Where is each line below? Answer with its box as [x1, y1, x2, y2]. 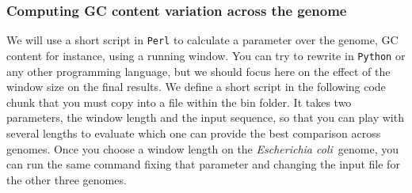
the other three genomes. [6, 171, 127, 187]
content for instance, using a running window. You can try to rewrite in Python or [6, 47, 406, 63]
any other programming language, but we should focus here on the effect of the [6, 62, 391, 79]
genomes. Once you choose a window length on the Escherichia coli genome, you [6, 140, 399, 157]
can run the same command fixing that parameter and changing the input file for [6, 156, 400, 172]
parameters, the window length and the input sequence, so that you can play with [6, 109, 404, 126]
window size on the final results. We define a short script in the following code [6, 78, 386, 95]
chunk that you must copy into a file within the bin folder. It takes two [6, 93, 352, 110]
